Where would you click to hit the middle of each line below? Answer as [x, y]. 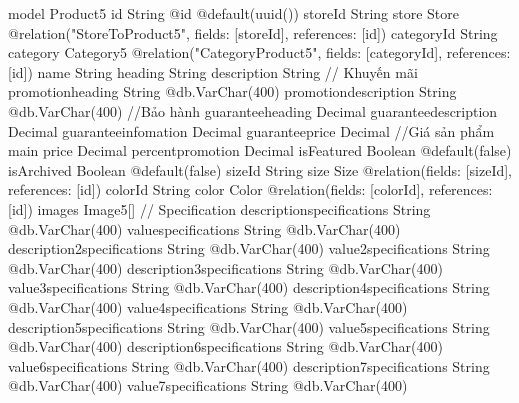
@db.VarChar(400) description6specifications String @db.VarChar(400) [225, 346]
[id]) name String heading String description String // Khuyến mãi [213, 71]
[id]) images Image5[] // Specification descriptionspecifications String [219, 208]
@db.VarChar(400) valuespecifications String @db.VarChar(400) [204, 228]
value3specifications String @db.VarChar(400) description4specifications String [249, 287]
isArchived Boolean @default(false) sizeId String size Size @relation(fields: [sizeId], [260, 169]
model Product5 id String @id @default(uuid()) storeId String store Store [234, 13]
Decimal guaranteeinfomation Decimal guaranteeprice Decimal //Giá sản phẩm [251, 130]
